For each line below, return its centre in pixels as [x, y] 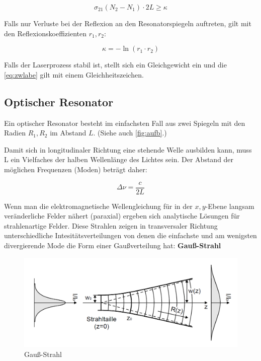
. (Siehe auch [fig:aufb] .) [130, 133]
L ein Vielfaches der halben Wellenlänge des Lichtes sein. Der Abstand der [119, 159]
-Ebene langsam [230, 206]
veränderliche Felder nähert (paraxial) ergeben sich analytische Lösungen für [122, 216]
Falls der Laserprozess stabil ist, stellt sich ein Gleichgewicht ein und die [115, 65]
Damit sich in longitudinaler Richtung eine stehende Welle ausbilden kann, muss [128, 149]
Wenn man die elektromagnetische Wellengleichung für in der [98, 206]
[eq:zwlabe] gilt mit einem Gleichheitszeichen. [74, 74]
